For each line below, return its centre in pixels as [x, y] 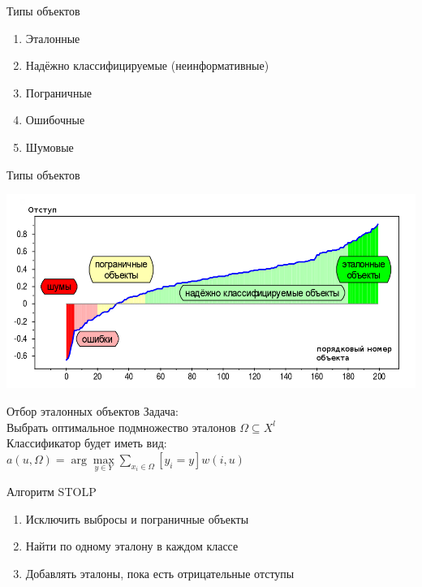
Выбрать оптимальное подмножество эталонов [121, 427]
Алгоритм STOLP [52, 491]
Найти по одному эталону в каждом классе [132, 546]
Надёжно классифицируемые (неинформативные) [147, 65]
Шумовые [50, 147]
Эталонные [53, 38]
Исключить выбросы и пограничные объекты [137, 518]
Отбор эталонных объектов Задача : [93, 410]
